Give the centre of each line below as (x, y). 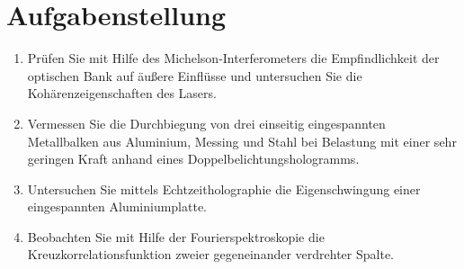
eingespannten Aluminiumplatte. (117, 206)
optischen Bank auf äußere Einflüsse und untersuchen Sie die (195, 75)
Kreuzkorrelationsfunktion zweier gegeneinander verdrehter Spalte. (210, 254)
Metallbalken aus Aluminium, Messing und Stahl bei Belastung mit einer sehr (242, 141)
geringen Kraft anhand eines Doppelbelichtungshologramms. (193, 159)
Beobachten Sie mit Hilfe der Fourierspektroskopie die (176, 236)
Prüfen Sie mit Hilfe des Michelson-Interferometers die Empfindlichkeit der (233, 58)
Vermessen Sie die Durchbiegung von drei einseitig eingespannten (206, 123)
